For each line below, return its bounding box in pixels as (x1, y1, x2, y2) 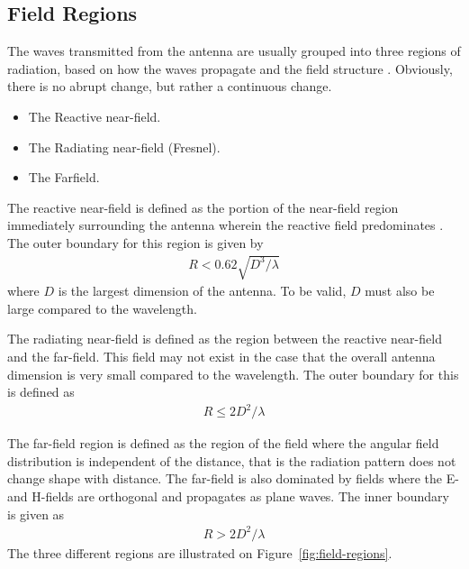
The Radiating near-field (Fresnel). (28, 137, 221, 156)
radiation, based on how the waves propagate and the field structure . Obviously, (7, 59, 453, 78)
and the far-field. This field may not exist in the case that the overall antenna (7, 346, 436, 365)
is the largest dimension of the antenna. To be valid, (58, 281, 347, 300)
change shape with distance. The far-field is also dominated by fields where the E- (7, 469, 459, 488)
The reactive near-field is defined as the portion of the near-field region (7, 197, 399, 216)
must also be (365, 281, 435, 300)
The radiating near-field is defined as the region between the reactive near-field (7, 329, 442, 348)
